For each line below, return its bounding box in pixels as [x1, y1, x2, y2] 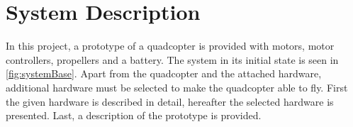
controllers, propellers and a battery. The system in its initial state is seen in [6, 52, 339, 67]
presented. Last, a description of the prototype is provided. [6, 108, 262, 123]
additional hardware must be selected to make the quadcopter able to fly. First [6, 79, 348, 94]
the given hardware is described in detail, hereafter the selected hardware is [6, 94, 334, 109]
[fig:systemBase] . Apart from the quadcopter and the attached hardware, [6, 66, 322, 81]
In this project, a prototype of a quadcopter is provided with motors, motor [6, 38, 335, 53]
